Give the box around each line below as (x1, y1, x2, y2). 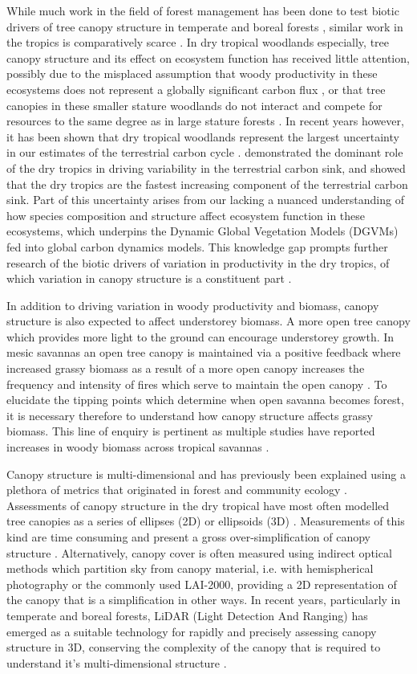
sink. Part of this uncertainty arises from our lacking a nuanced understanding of (6, 191, 404, 208)
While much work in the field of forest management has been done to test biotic (6, 2, 399, 18)
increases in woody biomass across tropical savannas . (6, 439, 269, 455)
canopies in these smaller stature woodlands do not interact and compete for (6, 96, 383, 113)
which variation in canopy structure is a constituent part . (6, 270, 292, 287)
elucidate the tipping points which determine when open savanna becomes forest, (6, 391, 404, 408)
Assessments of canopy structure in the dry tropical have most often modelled (6, 496, 390, 513)
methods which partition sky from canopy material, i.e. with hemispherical (6, 560, 374, 577)
